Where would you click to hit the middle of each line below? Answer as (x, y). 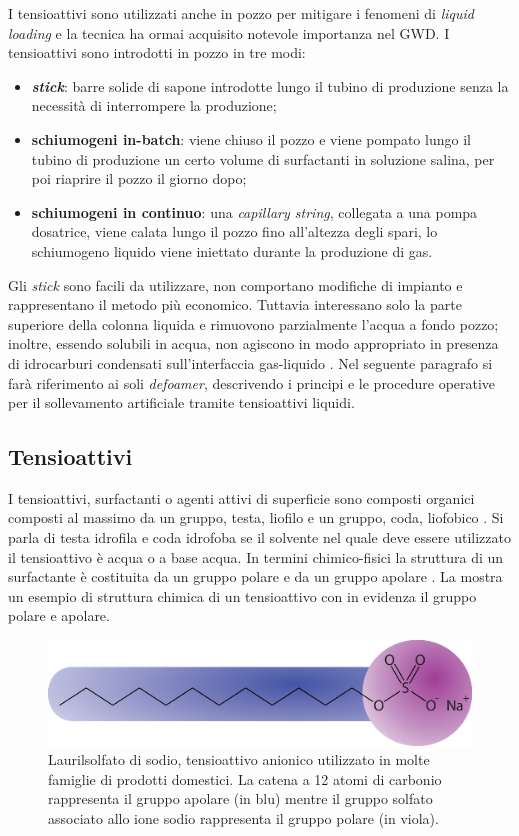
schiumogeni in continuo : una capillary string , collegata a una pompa (254, 211)
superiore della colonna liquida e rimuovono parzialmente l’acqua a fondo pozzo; (253, 323)
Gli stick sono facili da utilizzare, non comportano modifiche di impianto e (235, 284)
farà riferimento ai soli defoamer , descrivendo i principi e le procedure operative (252, 382)
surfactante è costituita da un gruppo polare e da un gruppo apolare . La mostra (255, 576)
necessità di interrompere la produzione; (154, 105)
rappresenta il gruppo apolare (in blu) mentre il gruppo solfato (240, 798)
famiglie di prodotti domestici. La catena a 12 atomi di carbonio (245, 778)
